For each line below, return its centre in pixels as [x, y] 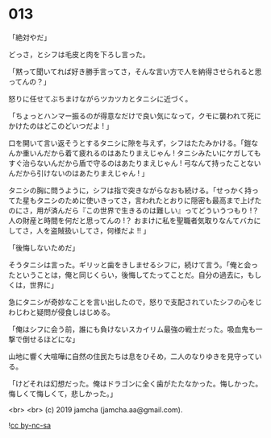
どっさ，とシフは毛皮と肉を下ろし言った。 [79, 54]
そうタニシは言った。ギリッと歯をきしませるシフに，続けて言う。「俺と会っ [133, 264]
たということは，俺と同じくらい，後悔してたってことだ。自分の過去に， [128, 275]
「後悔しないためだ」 [44, 247]
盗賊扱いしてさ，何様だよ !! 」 [100, 230]
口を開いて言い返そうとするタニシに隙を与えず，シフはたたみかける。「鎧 [130, 143]
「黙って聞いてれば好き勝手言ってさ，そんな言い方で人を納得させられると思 [135, 71]
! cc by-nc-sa [29, 425]
